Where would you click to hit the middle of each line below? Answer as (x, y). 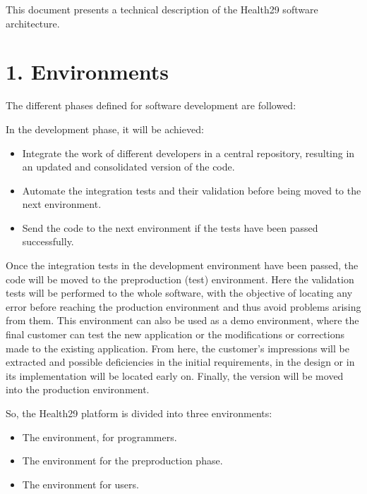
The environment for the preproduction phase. (122, 461)
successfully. (48, 241)
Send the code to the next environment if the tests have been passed (170, 227)
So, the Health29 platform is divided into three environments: (139, 413)
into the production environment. (78, 389)
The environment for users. (80, 484)
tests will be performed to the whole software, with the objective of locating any (179, 293)
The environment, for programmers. (100, 437)
